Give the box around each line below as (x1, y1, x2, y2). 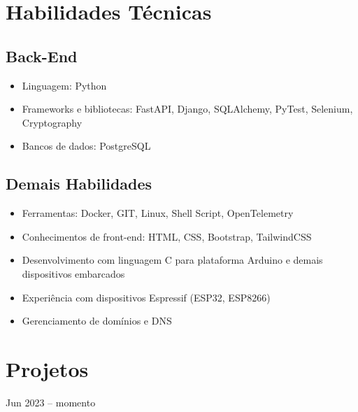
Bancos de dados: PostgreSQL (22, 138, 151, 153)
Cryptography (22, 115, 83, 129)
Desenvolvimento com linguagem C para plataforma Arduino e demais (22, 253, 323, 267)
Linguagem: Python (22, 78, 107, 92)
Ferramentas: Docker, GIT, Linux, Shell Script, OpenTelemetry (22, 206, 294, 220)
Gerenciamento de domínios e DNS (22, 313, 172, 328)
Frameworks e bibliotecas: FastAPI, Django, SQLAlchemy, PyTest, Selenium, (22, 101, 353, 116)
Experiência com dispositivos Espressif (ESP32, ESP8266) (22, 290, 271, 304)
